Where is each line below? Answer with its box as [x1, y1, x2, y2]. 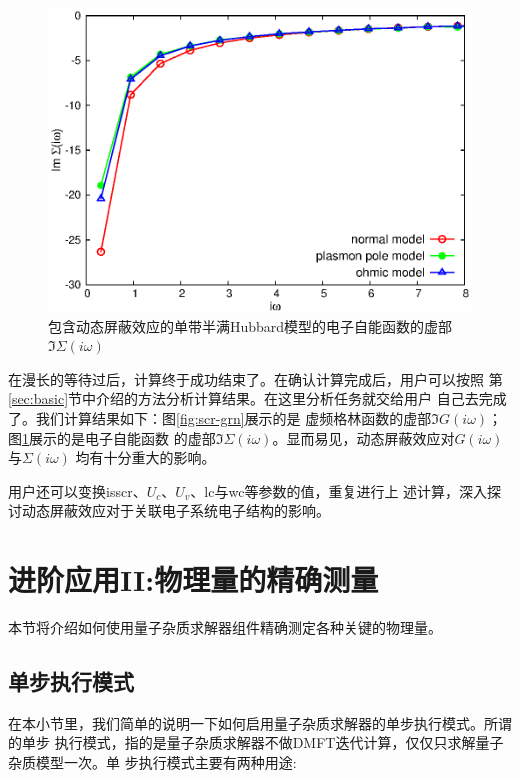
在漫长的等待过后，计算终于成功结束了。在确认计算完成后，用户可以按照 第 [8, 368, 503, 389]
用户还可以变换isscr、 [8, 480, 147, 501]
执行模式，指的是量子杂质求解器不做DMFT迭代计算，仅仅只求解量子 [54, 732, 504, 753]
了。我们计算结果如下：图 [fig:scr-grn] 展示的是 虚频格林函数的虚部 [8, 407, 432, 428]
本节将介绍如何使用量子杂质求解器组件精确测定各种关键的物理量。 [8, 617, 442, 638]
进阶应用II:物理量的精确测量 [8, 559, 379, 600]
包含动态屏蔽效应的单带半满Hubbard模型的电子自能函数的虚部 [48, 315, 453, 336]
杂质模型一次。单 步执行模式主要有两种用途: [8, 752, 297, 773]
